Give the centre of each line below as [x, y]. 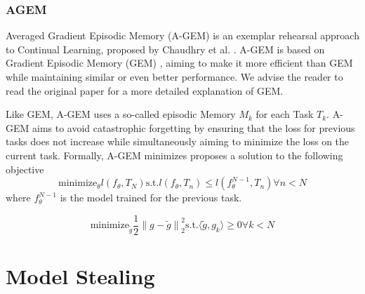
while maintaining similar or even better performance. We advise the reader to [174, 76]
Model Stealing [80, 276]
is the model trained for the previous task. [151, 198]
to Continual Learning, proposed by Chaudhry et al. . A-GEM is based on [165, 49]
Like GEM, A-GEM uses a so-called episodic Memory [121, 114]
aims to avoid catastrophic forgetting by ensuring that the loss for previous [194, 127]
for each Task [285, 114]
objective [25, 169]
